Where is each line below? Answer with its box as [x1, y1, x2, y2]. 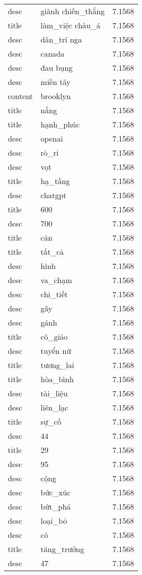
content [8, 90, 33, 102]
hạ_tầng [40, 175, 70, 186]
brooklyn [40, 90, 71, 102]
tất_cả [40, 246, 64, 257]
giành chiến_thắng [40, 5, 105, 17]
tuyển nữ [40, 345, 71, 356]
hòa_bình [40, 373, 74, 385]
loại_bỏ [40, 515, 67, 526]
